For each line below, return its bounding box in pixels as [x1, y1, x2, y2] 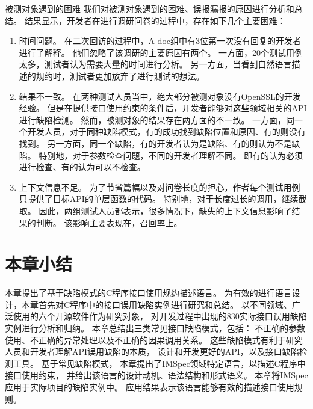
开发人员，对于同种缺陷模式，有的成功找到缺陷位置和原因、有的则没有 [27, 125, 306, 138]
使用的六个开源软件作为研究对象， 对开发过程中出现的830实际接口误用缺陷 [13, 310, 307, 322]
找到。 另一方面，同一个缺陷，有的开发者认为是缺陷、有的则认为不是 [19, 137, 292, 149]
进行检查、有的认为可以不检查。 [19, 161, 146, 173]
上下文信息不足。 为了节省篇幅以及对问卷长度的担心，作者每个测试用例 [19, 180, 300, 193]
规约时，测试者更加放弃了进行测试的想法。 [36, 69, 205, 82]
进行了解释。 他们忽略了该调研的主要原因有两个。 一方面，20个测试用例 [19, 46, 303, 58]
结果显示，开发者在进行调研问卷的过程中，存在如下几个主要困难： [24, 14, 286, 26]
